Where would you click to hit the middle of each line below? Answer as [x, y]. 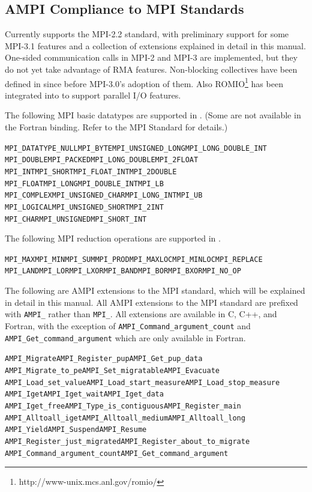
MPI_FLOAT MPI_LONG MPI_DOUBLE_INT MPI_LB [84, 184]
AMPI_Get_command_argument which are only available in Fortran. [125, 337]
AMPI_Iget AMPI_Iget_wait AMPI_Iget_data [84, 394]
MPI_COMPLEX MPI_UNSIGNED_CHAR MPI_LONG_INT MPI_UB [104, 196]
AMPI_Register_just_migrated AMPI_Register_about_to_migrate [127, 441]
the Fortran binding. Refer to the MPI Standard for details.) [116, 127]
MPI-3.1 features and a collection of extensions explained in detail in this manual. [155, 45]
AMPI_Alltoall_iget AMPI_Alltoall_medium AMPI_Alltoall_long [125, 418]
